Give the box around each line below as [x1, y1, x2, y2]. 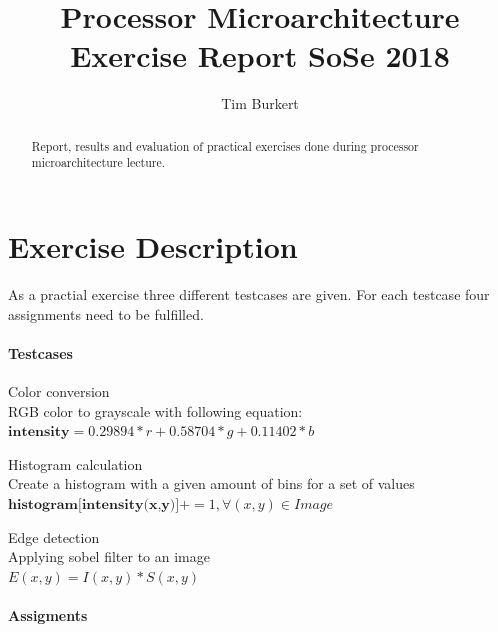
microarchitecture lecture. [31, 154, 166, 171]
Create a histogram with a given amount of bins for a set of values [8, 473, 415, 494]
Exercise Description [8, 226, 298, 267]
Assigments [8, 604, 88, 625]
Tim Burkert [221, 93, 299, 114]
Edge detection [8, 526, 100, 547]
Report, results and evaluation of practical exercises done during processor [31, 137, 419, 154]
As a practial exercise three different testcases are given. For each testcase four [8, 283, 490, 304]
